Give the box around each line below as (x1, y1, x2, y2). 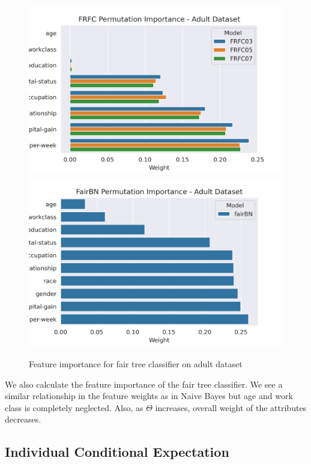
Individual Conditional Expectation (5, 442, 229, 461)
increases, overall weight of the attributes (155, 401, 307, 414)
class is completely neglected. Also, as (5, 401, 143, 414)
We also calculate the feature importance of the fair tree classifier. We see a (5, 377, 283, 390)
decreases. (5, 413, 41, 426)
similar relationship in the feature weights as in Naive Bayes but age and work (5, 389, 293, 402)
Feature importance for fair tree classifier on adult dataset (29, 357, 243, 370)
